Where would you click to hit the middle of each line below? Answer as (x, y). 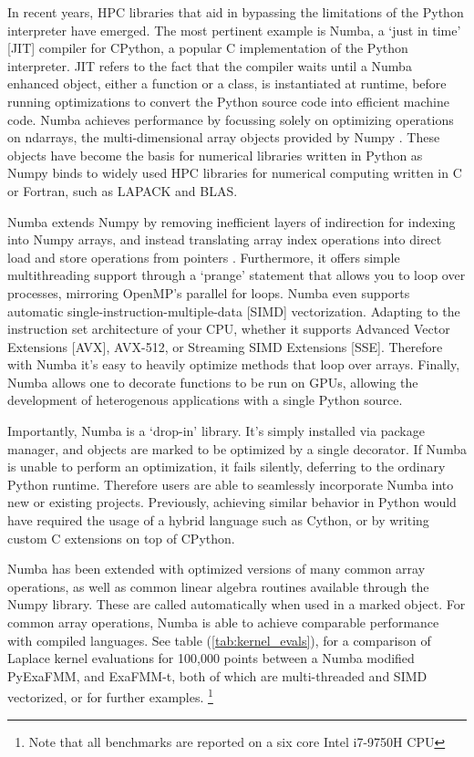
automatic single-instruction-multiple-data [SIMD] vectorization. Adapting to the (234, 311)
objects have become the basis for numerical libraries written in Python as (215, 155)
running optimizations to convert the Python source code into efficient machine (229, 101)
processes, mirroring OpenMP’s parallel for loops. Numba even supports (209, 292)
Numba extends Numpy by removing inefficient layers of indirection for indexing (232, 221)
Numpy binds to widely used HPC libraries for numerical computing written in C (235, 173)
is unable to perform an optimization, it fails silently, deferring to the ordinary (227, 467)
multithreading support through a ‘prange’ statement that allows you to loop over (237, 275)
